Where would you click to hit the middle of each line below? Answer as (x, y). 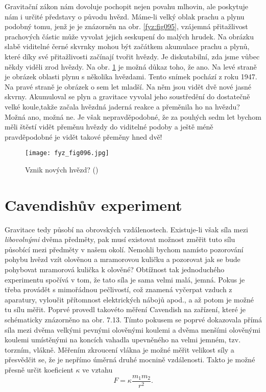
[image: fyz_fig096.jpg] (67, 153)
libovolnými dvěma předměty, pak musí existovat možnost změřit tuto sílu (120, 239)
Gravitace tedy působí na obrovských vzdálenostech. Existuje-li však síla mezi (126, 229)
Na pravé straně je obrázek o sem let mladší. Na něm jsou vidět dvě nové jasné (128, 86)
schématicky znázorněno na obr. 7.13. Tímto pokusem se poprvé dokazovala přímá (133, 320)
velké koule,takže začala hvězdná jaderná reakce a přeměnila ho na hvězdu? (122, 106)
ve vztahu (98, 369)
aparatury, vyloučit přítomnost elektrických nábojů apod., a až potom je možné (129, 299)
